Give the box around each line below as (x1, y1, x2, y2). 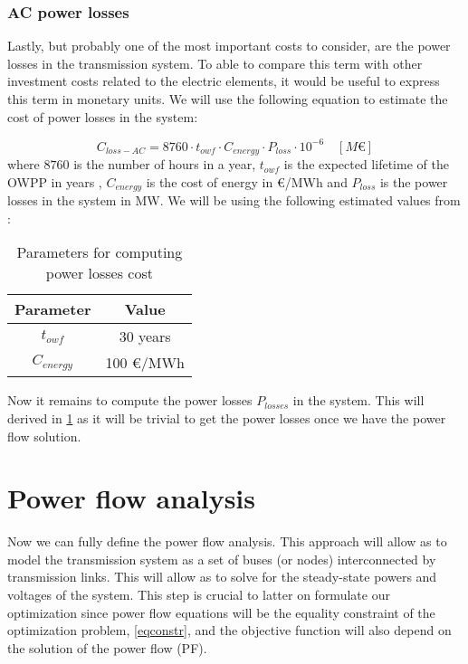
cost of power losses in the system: (7, 107, 198, 126)
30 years (119, 326, 171, 347)
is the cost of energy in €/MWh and (146, 172, 348, 191)
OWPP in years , (7, 172, 102, 191)
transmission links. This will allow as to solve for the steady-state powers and (7, 567, 437, 586)
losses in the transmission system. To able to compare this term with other (7, 53, 423, 72)
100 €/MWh (105, 352, 185, 374)
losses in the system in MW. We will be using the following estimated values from (7, 191, 461, 210)
